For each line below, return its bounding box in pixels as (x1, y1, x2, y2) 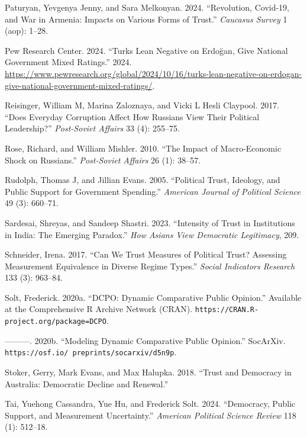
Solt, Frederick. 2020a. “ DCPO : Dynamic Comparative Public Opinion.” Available (5, 291, 302, 303)
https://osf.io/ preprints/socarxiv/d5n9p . (5, 346, 177, 358)
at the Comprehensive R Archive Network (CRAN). (5, 303, 193, 315)
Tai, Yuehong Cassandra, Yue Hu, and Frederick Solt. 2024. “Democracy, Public (5, 397, 296, 410)
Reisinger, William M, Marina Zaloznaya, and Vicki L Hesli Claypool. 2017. (5, 99, 280, 111)
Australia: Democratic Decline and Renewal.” (5, 377, 169, 390)
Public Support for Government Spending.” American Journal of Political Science (5, 185, 301, 197)
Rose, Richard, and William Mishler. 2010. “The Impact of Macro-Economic (5, 142, 282, 154)
